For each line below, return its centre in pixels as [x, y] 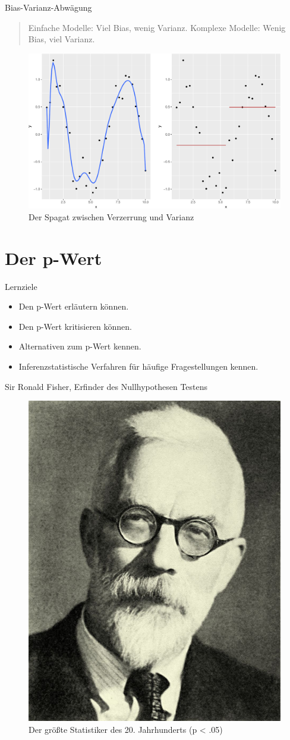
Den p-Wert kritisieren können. [75, 326]
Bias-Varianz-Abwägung [48, 7]
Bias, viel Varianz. [62, 39]
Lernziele [21, 286]
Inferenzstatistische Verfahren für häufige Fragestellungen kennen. [138, 366]
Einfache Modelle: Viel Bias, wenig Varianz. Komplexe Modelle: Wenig [157, 27]
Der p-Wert [53, 257]
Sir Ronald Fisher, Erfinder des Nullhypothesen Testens [106, 386]
